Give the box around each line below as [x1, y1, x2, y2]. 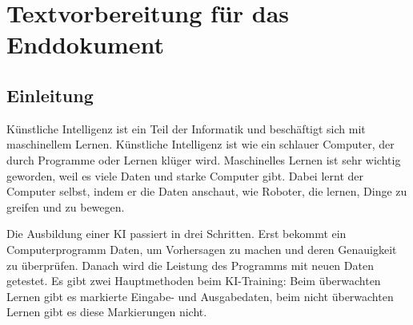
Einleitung [6, 82, 94, 107]
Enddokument [6, 28, 164, 61]
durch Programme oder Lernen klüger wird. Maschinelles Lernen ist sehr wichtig [6, 151, 401, 168]
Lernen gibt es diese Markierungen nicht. [6, 303, 207, 320]
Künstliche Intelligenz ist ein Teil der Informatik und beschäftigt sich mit [6, 120, 366, 137]
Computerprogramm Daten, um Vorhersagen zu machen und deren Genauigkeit [6, 240, 397, 257]
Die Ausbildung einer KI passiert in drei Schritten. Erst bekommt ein [6, 225, 347, 242]
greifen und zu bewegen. [6, 198, 125, 215]
